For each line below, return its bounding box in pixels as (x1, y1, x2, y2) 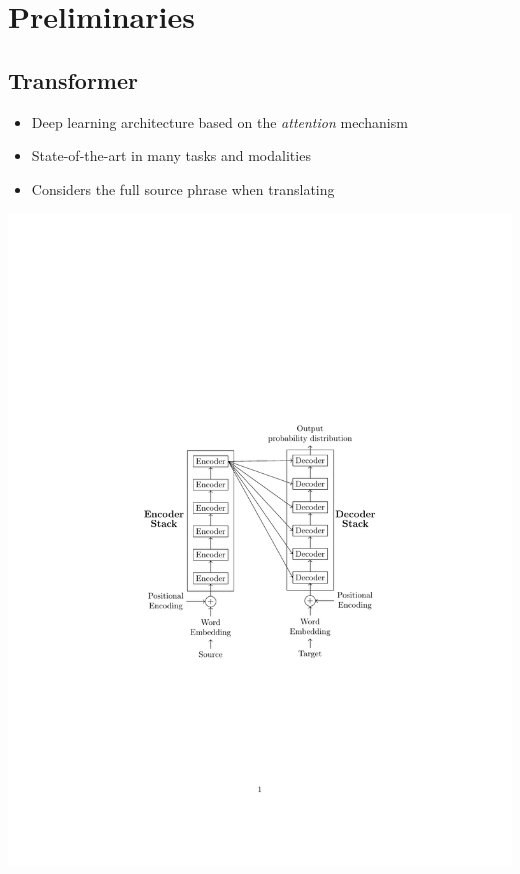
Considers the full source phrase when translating (31, 178, 335, 199)
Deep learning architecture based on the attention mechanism (31, 111, 408, 132)
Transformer (8, 64, 138, 95)
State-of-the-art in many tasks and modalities (31, 145, 311, 166)
